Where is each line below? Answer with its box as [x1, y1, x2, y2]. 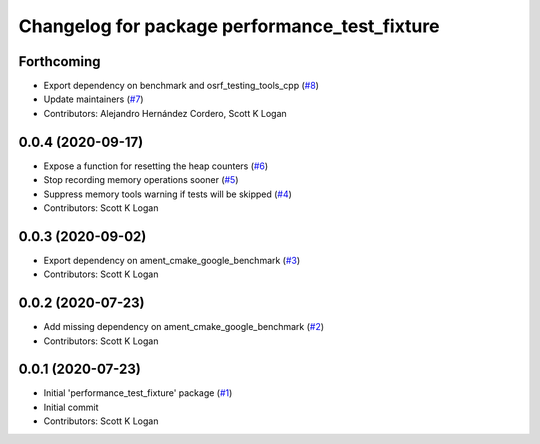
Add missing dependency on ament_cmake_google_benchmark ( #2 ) [43, 321, 325, 333]
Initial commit [43, 401, 99, 413]
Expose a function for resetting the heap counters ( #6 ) [43, 160, 269, 172]
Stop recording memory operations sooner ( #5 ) [43, 174, 239, 186]
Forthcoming [18, 53, 101, 70]
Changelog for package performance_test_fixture [18, 15, 440, 37]
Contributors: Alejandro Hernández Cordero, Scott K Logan [43, 107, 287, 119]
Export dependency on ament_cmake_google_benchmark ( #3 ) [43, 254, 301, 266]
